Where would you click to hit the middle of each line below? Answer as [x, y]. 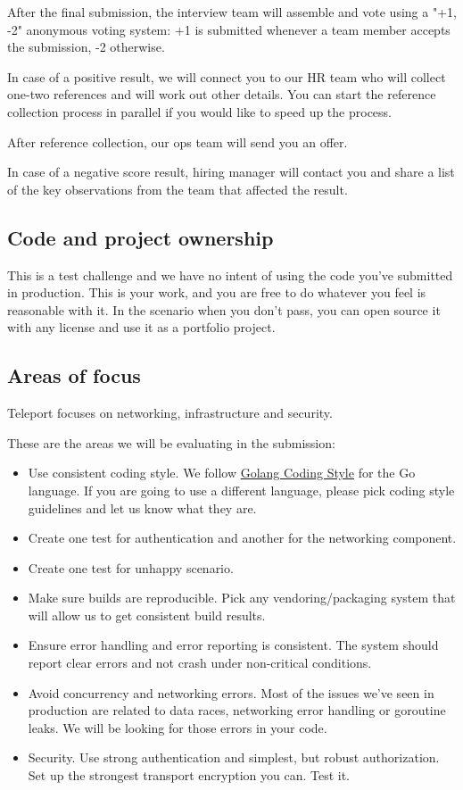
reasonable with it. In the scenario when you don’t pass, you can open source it [224, 309]
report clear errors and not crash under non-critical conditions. [200, 663]
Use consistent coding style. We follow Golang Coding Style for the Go [222, 473]
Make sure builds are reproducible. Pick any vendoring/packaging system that [242, 598]
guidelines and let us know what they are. [142, 507]
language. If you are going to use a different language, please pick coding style [241, 490]
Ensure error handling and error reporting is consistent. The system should [233, 645]
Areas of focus [74, 375]
